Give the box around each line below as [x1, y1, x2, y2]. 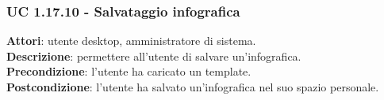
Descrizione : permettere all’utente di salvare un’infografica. [6, 47, 301, 64]
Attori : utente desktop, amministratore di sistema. [6, 32, 256, 49]
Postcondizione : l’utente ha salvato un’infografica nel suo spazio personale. [6, 79, 379, 94]
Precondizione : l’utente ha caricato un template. [6, 63, 252, 80]
